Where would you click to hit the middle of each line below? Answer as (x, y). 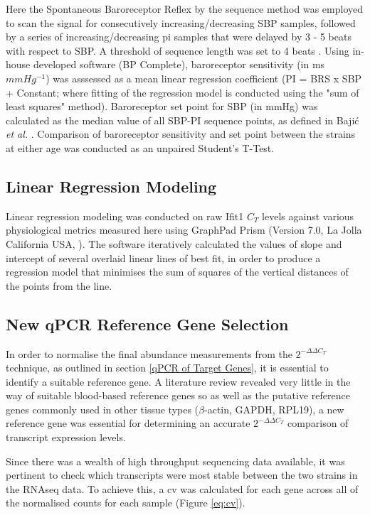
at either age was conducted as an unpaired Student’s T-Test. (140, 147)
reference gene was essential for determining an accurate (128, 423)
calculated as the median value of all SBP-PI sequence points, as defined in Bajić (183, 120)
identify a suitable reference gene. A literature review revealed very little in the (178, 381)
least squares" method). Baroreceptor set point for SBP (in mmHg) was (162, 106)
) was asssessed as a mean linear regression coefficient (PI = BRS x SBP (204, 78)
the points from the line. (59, 285)
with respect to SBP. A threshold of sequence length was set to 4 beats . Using (178, 50)
